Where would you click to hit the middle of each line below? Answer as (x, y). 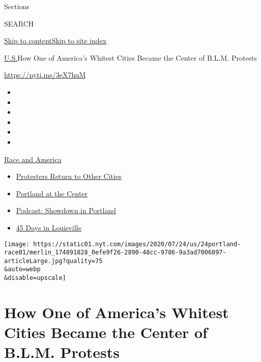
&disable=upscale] (35, 278)
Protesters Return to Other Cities (69, 176)
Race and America (33, 159)
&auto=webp (22, 269)
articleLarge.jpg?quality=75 (53, 261)
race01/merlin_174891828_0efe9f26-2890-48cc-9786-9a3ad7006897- (115, 253)
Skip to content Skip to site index (55, 41)
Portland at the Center (52, 193)
